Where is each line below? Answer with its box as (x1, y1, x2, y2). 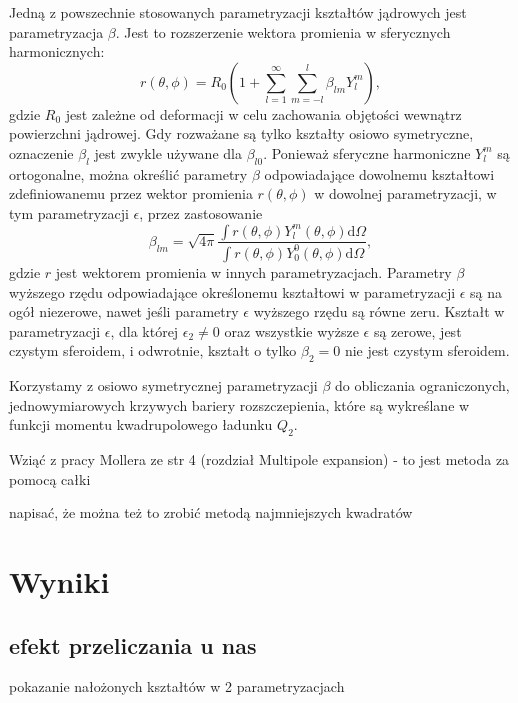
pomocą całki (9, 468, 91, 489)
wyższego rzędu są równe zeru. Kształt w (253, 301, 505, 322)
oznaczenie (9, 142, 74, 163)
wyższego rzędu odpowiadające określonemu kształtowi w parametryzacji (9, 281, 456, 302)
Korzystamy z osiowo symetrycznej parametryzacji (9, 375, 318, 396)
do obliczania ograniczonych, (334, 375, 510, 396)
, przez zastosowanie (139, 202, 263, 223)
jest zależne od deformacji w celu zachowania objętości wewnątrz (65, 103, 462, 124)
